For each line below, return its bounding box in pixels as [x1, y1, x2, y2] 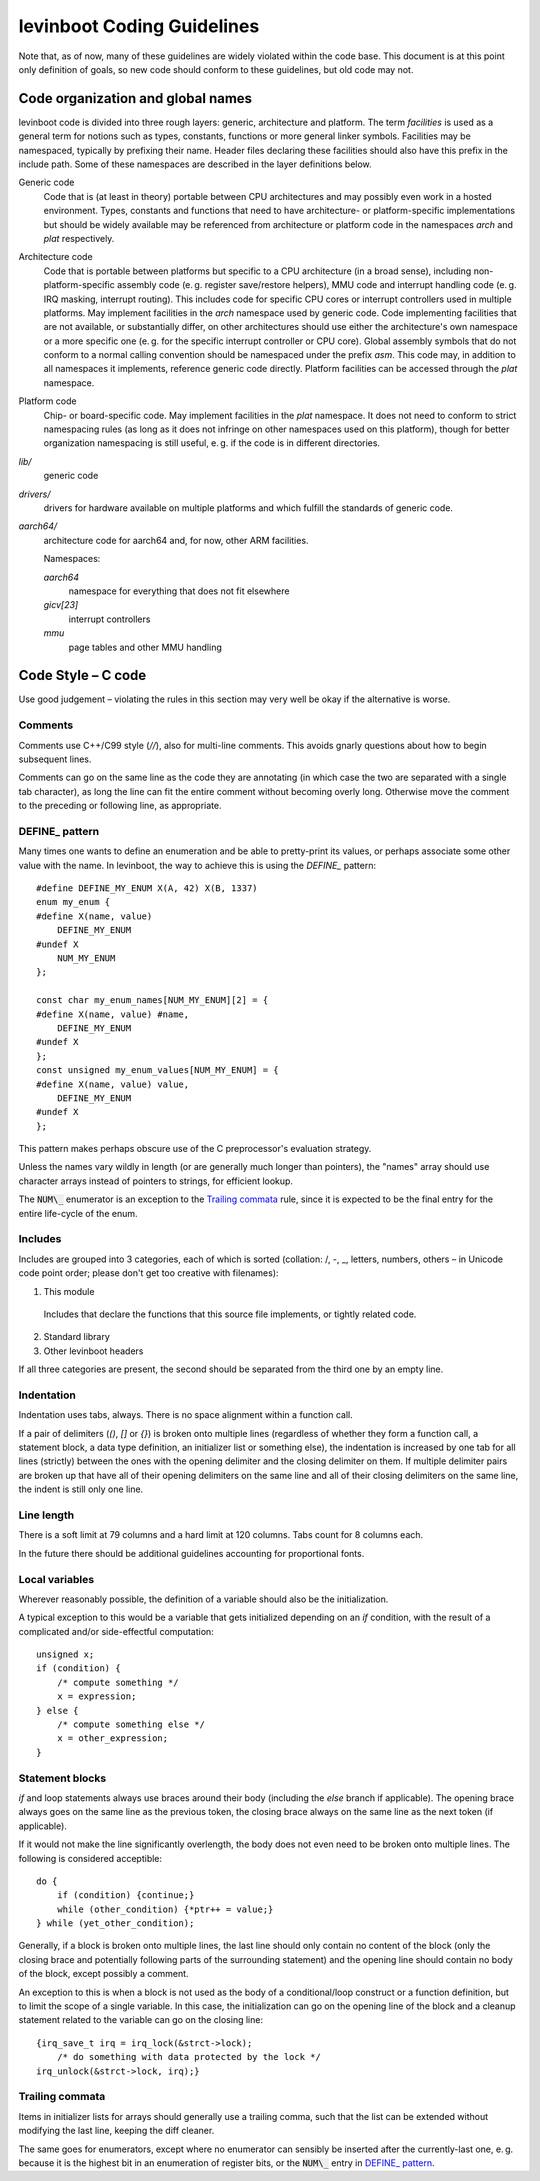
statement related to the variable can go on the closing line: [18, 2014, 264, 2026]
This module [43, 1285, 95, 1297]
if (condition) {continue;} [56, 1890, 195, 1901]
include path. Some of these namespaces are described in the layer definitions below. [18, 158, 372, 170]
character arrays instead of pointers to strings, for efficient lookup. [18, 1175, 294, 1187]
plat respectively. [43, 232, 115, 244]
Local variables [18, 1572, 95, 1586]
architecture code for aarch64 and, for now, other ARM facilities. [43, 534, 309, 546]
